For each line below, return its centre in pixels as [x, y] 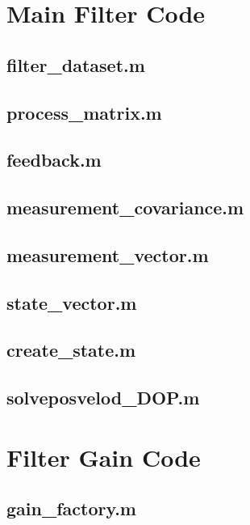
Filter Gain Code [104, 457]
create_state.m [71, 350]
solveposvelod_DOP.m [103, 398]
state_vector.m [72, 302]
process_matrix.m [84, 112]
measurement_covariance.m [125, 207]
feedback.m [54, 160]
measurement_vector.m [108, 254]
